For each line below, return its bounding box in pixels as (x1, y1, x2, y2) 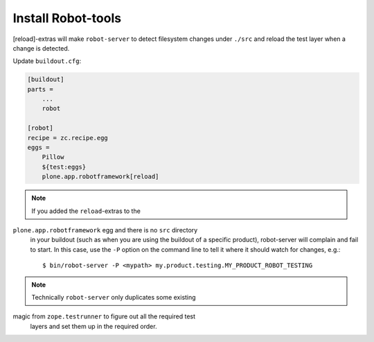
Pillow (42, 153, 64, 161)
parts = (27, 85, 53, 93)
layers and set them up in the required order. (30, 322, 157, 330)
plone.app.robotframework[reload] (42, 173, 159, 180)
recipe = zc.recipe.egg (27, 134, 109, 142)
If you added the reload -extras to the (31, 207, 141, 215)
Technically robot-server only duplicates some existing (31, 293, 197, 301)
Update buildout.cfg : (12, 57, 82, 65)
